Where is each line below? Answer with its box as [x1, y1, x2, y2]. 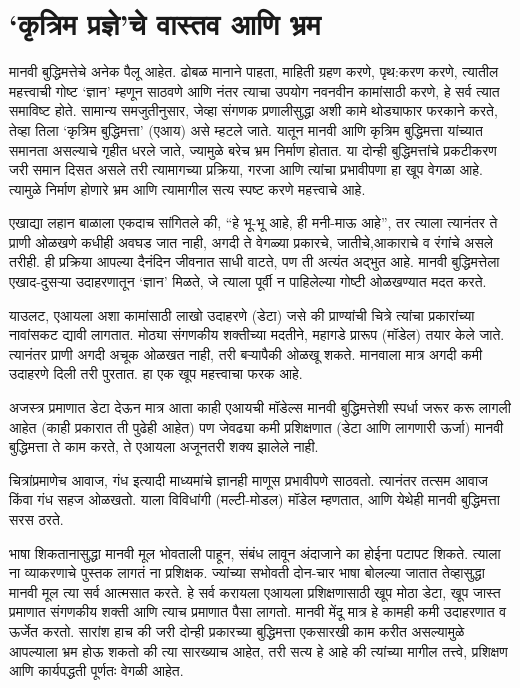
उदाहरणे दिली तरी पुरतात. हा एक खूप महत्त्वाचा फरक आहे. [9, 363, 303, 384]
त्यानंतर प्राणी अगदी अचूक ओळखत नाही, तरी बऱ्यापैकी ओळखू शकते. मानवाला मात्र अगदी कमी [9, 343, 483, 364]
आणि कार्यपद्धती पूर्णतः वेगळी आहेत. [9, 660, 184, 681]
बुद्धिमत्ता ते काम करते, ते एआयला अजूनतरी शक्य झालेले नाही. [9, 436, 319, 457]
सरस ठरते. [9, 509, 64, 529]
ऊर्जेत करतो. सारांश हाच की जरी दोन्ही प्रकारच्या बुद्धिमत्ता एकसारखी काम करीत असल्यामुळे [9, 620, 465, 641]
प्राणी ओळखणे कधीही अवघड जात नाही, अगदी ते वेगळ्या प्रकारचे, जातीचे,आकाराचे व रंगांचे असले [9, 231, 493, 252]
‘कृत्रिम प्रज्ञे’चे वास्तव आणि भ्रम [9, 3, 321, 44]
